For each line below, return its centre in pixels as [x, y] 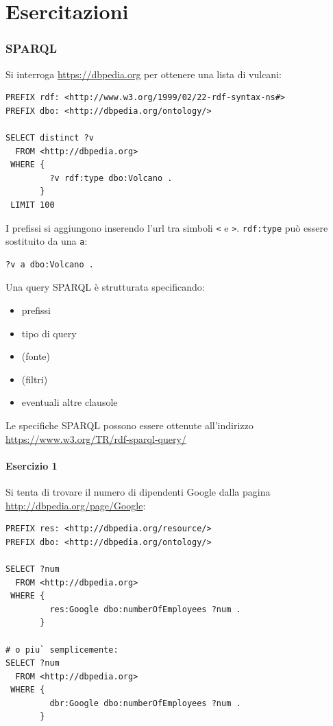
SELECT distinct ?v [50, 137]
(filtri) [35, 379]
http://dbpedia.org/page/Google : [76, 505]
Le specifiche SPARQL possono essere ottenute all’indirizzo [129, 425]
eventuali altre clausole [70, 402]
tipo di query [49, 333]
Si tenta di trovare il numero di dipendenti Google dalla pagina [138, 491]
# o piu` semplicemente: [62, 650]
